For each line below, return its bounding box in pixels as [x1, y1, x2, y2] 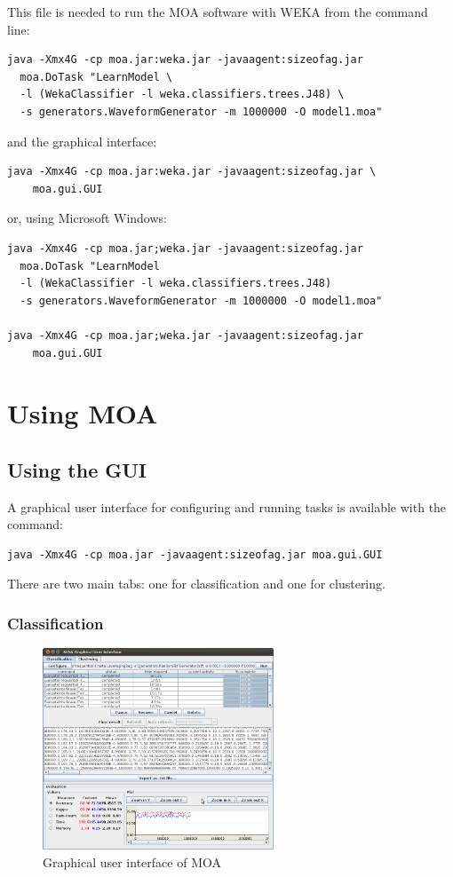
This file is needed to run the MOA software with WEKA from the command [7, 3, 428, 20]
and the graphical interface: [7, 131, 157, 150]
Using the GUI [7, 455, 147, 483]
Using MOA [7, 395, 158, 431]
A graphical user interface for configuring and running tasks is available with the [7, 497, 447, 516]
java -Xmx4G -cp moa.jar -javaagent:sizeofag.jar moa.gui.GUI [7, 548, 383, 561]
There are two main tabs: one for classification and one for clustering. [7, 574, 385, 593]
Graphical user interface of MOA [43, 852, 221, 871]
